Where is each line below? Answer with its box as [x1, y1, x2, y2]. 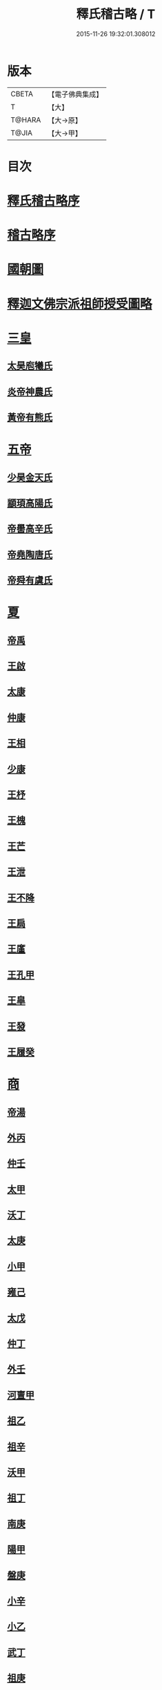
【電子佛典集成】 [48, 89, 103, 99]
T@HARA [10, 115, 41, 125]
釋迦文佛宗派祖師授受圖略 [7, 296, 153, 312]
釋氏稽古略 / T [76, 6, 156, 22]
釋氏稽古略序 [7, 193, 81, 209]
